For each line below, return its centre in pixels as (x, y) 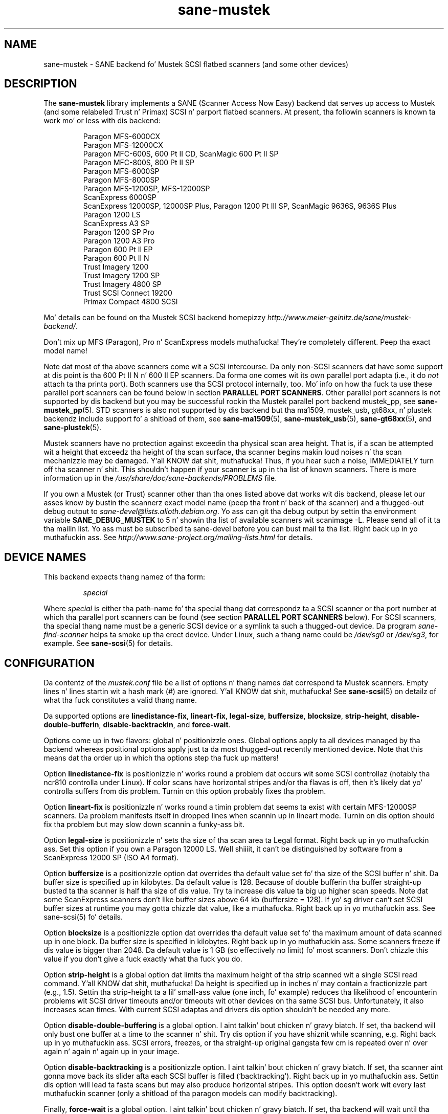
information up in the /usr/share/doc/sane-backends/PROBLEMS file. (160, 478)
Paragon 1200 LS (112, 215)
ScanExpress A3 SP (116, 224)
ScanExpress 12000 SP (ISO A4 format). (111, 858)
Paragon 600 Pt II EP (118, 250)
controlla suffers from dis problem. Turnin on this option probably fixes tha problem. (185, 791)
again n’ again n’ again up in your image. (111, 1052)
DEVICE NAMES (45, 557)
